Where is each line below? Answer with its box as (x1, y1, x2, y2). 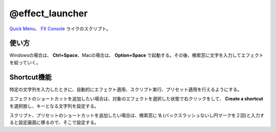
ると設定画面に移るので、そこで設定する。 (9, 119, 99, 125)
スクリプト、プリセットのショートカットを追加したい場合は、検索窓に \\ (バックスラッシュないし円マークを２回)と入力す (9, 112, 265, 118)
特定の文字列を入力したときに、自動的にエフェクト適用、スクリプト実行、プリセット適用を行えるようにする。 (9, 86, 242, 92)
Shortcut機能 (9, 73, 52, 81)
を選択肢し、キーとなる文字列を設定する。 (9, 103, 99, 109)
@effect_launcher (9, 8, 88, 19)
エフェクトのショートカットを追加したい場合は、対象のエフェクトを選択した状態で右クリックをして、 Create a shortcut (9, 96, 263, 102)
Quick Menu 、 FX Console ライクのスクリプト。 (9, 26, 111, 32)
